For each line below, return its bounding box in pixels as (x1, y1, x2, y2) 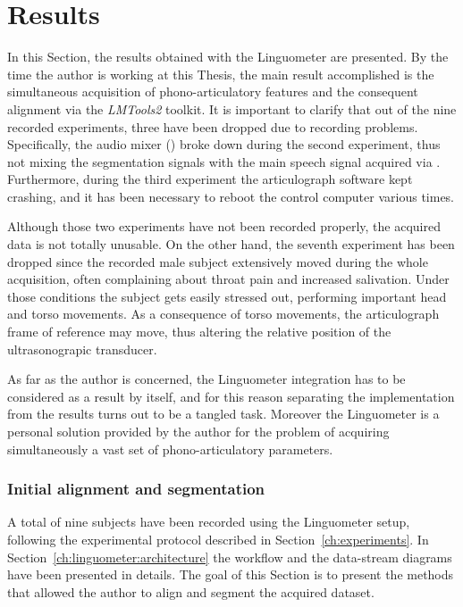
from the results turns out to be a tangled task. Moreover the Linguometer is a (7, 404, 440, 423)
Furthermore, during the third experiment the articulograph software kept (7, 170, 413, 188)
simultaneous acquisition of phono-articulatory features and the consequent (7, 82, 418, 101)
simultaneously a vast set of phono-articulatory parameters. (7, 439, 333, 458)
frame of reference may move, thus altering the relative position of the (7, 322, 391, 341)
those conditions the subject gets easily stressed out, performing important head (7, 287, 447, 305)
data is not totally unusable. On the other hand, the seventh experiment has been (7, 235, 455, 254)
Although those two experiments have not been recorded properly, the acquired (7, 217, 441, 236)
